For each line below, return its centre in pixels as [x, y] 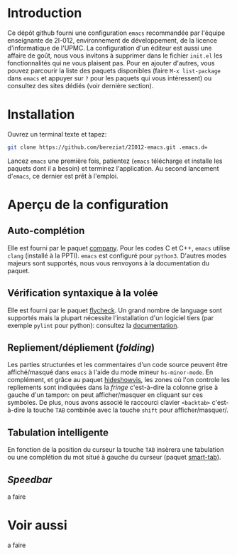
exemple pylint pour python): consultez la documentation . [93, 325]
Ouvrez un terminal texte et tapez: [57, 134]
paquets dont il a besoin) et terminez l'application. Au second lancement [113, 168]
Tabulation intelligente [58, 432]
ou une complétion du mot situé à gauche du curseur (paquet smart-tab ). [114, 458]
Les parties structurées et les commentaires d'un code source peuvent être [118, 365]
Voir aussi [37, 525]
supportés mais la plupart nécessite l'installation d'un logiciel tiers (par [111, 317]
